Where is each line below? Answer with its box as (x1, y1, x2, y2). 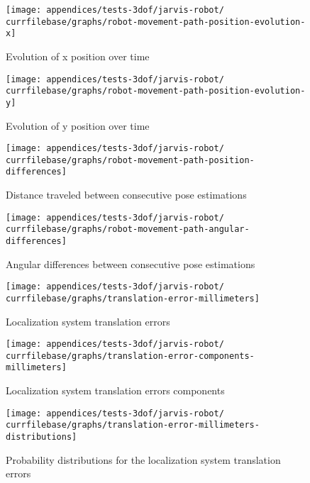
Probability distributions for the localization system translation (6, 452, 281, 467)
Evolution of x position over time (6, 48, 150, 63)
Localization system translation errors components (6, 383, 225, 398)
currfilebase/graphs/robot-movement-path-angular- (6, 224, 250, 235)
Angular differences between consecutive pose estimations (6, 256, 255, 271)
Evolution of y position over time (6, 118, 150, 133)
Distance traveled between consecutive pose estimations (6, 187, 247, 202)
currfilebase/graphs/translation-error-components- (6, 350, 255, 361)
